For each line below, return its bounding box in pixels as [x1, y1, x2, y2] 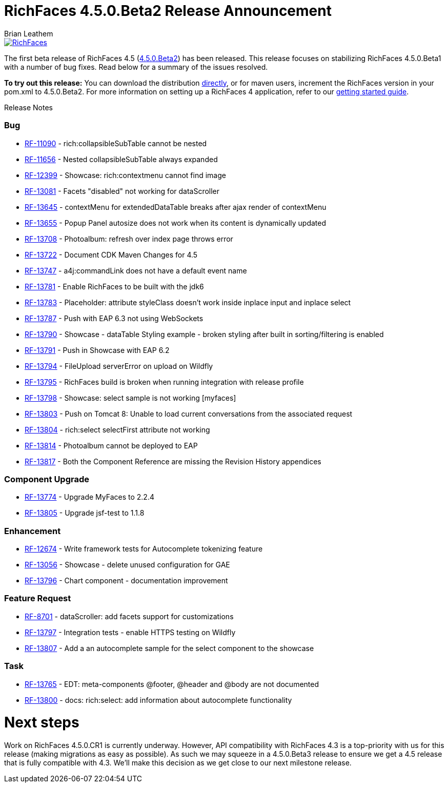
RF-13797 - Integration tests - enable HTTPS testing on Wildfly [25, 627, 236, 637]
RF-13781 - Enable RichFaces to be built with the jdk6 [25, 282, 204, 291]
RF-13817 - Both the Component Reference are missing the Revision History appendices [25, 457, 321, 466]
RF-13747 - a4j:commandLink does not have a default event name [25, 266, 247, 275]
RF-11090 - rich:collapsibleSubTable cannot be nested [25, 139, 207, 148]
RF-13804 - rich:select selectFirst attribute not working [25, 425, 210, 434]
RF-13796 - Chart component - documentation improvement [25, 576, 228, 585]
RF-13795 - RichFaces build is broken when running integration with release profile [25, 377, 304, 386]
